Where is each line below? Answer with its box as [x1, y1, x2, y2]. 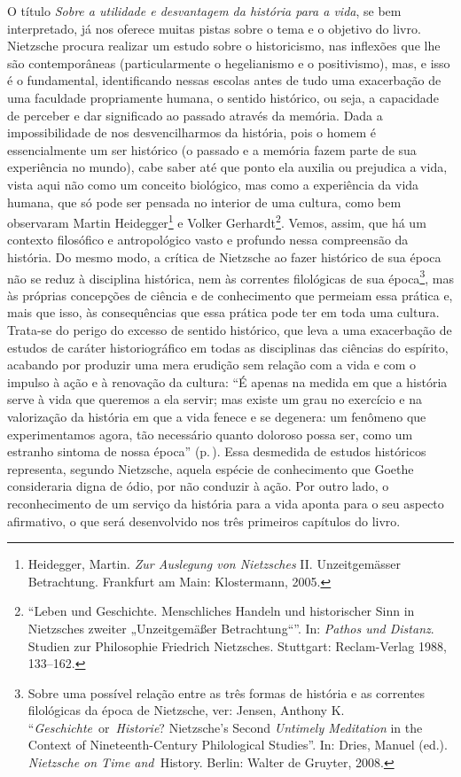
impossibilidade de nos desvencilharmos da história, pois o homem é [7, 123, 376, 142]
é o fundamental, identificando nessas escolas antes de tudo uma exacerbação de [7, 71, 441, 89]
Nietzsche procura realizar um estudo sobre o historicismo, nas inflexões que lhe [7, 36, 441, 55]
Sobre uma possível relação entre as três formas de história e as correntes [27, 683, 426, 702]
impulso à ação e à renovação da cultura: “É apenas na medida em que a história [7, 372, 448, 391]
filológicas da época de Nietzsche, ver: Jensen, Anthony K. [27, 701, 345, 719]
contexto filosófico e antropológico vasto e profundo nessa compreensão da [7, 230, 409, 249]
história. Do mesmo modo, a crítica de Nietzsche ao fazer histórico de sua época [7, 247, 441, 266]
